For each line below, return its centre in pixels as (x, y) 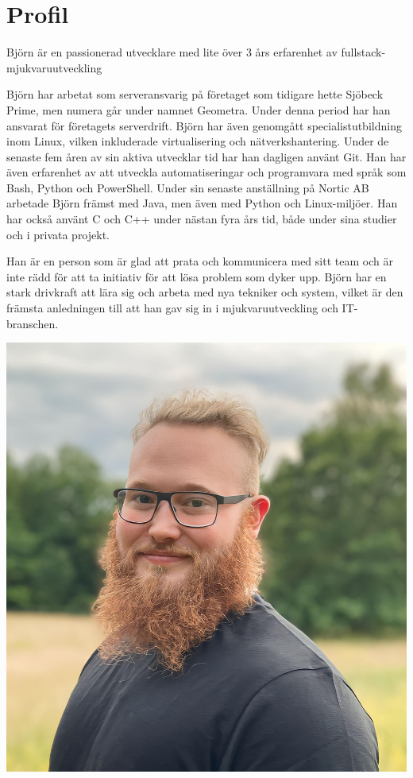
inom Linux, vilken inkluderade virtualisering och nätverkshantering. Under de (198, 141)
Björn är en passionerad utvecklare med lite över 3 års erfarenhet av (172, 52)
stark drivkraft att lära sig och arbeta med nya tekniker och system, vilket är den (205, 292)
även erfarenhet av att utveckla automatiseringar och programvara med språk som (206, 172)
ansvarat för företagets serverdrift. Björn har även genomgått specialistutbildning (204, 125)
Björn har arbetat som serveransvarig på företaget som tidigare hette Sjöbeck (195, 94)
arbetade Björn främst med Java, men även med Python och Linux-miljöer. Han (202, 203)
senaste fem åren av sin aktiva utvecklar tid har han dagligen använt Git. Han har (206, 156)
